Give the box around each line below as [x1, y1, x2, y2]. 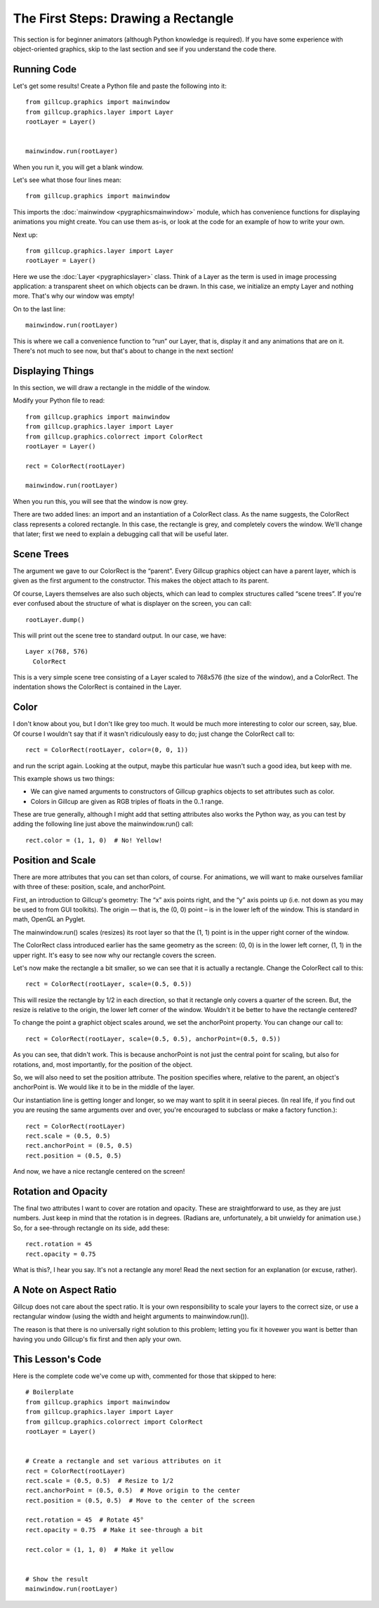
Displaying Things [13, 365, 94, 377]
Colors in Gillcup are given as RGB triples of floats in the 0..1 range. [30, 797, 224, 805]
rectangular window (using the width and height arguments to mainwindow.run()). [13, 1312, 249, 1321]
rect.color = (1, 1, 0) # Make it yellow [25, 1545, 174, 1553]
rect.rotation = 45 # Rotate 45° [25, 1516, 144, 1524]
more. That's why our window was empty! [13, 292, 135, 300]
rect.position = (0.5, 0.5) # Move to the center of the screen [25, 1496, 255, 1504]
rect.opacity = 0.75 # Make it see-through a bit [25, 1526, 204, 1534]
